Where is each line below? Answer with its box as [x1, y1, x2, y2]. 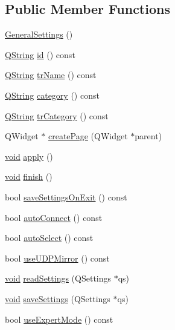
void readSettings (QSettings [5, 272, 112, 285]
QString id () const [5, 48, 75, 61]
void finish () [5, 170, 52, 183]
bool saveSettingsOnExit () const [5, 190, 127, 203]
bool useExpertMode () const [5, 312, 113, 325]
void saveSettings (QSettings [5, 292, 110, 305]
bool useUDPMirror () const [5, 251, 110, 264]
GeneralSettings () [5, 28, 73, 41]
